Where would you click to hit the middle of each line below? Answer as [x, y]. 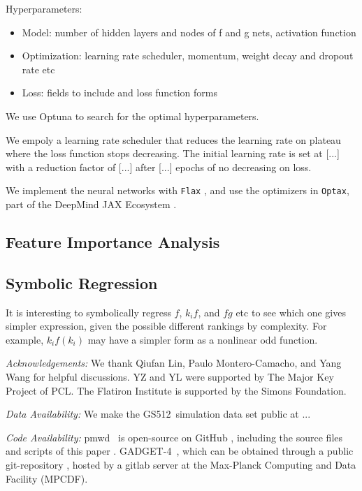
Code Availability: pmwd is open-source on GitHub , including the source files [174, 437]
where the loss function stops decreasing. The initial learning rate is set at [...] [173, 153]
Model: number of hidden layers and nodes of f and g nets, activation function [189, 32]
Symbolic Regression [82, 283]
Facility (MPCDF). [47, 478]
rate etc [38, 69]
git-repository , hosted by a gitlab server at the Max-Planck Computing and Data [181, 464]
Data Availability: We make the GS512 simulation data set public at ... [158, 414]
